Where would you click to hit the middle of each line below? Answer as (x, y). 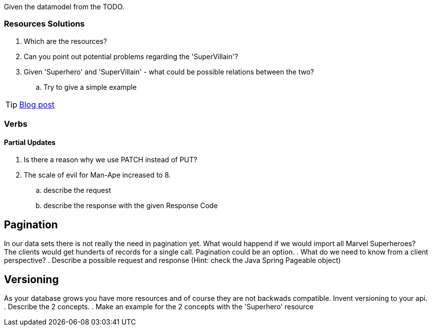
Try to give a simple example (90, 87)
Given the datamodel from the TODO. (64, 7)
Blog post (37, 104)
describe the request (77, 190)
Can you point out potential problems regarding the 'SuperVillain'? (131, 56)
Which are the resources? (65, 41)
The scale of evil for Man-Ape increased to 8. (97, 175)
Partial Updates (30, 142)
